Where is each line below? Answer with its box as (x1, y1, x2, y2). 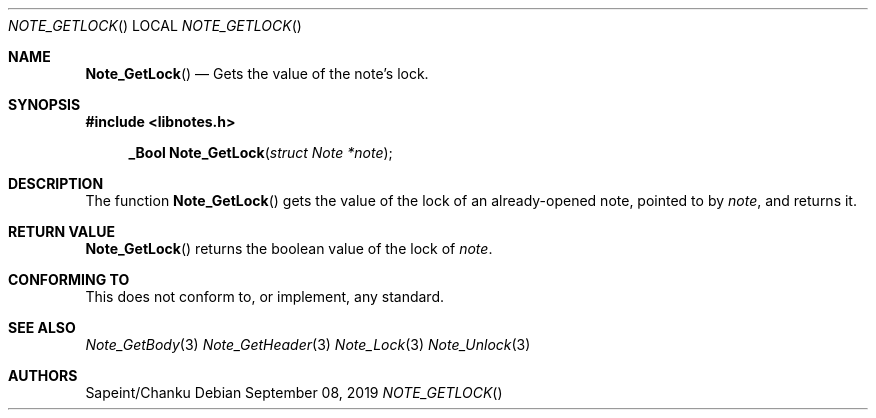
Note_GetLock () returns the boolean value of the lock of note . (85, 240, 493, 257)
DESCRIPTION (8, 175, 104, 192)
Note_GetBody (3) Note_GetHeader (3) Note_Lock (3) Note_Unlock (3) (85, 336, 531, 353)
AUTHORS (8, 367, 78, 384)
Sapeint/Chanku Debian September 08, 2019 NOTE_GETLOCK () (85, 384, 503, 401)
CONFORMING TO (8, 271, 130, 288)
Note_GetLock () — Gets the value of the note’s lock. (85, 65, 429, 82)
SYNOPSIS (8, 96, 81, 113)
